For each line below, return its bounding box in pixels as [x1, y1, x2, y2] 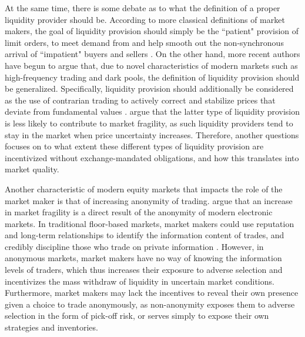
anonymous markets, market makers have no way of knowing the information [5, 252, 282, 264]
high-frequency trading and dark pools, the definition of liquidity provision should [5, 71, 300, 83]
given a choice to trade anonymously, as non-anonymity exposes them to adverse [5, 298, 295, 310]
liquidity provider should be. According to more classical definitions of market [5, 13, 285, 25]
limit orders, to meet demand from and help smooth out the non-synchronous [5, 36, 284, 48]
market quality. [5, 163, 59, 175]
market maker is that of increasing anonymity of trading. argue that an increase [5, 194, 293, 206]
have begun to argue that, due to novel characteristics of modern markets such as [5, 59, 298, 71]
